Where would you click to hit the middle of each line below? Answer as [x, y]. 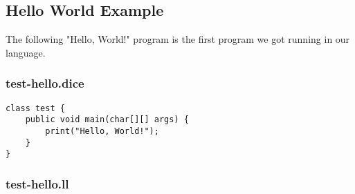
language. [26, 52]
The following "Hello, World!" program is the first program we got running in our [178, 39]
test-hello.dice [45, 83]
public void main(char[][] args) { [107, 120]
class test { [35, 108]
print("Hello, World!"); [102, 131]
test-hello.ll [37, 183]
